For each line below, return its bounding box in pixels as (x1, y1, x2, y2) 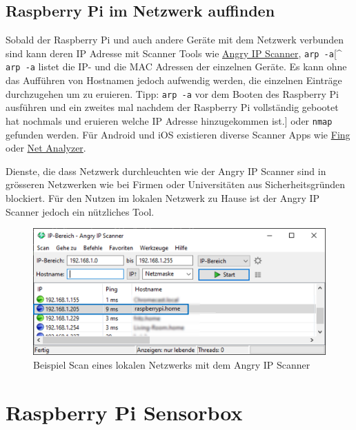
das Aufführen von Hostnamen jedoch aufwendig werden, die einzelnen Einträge (6, 73, 342, 88)
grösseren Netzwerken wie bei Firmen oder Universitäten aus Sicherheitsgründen (6, 177, 346, 192)
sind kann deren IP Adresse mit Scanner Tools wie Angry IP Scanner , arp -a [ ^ (6, 45, 342, 60)
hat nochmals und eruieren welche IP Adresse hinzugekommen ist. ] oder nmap (6, 113, 333, 127)
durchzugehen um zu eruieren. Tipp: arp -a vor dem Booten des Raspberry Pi (6, 86, 339, 101)
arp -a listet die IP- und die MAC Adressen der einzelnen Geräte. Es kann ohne (6, 59, 347, 74)
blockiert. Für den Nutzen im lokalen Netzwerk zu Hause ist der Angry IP (6, 190, 320, 205)
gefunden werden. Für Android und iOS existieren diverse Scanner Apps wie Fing (6, 127, 350, 141)
